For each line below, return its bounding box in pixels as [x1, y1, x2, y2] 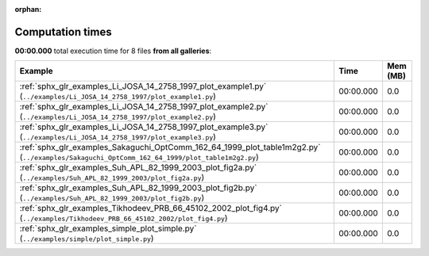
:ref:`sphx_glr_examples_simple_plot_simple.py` [19, 223, 197, 234]
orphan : [14, 5, 42, 13]
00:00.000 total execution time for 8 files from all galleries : [14, 46, 212, 55]
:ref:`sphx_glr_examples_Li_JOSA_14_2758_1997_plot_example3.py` [19, 121, 269, 132]
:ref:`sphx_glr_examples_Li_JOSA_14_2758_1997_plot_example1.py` [19, 81, 267, 92]
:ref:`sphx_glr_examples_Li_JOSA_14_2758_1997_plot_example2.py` [19, 101, 269, 113]
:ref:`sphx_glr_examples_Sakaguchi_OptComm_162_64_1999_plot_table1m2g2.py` [19, 142, 321, 153]
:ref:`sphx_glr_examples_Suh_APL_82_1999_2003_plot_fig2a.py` [19, 162, 257, 174]
